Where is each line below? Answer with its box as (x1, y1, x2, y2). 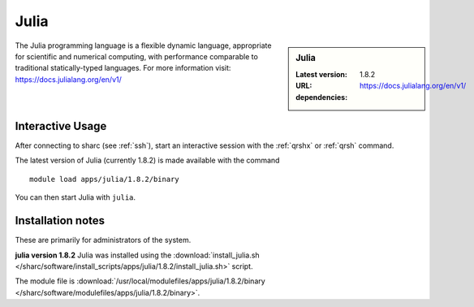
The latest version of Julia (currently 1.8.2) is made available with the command (15, 155, 280, 166)
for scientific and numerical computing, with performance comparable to (15, 51, 259, 61)
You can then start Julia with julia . (15, 192, 136, 202)
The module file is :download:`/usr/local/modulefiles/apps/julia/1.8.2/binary (15, 276, 265, 286)
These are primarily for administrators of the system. (15, 236, 192, 245)
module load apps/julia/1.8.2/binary (29, 175, 180, 184)
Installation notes (15, 214, 106, 227)
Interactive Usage (15, 119, 107, 133)
